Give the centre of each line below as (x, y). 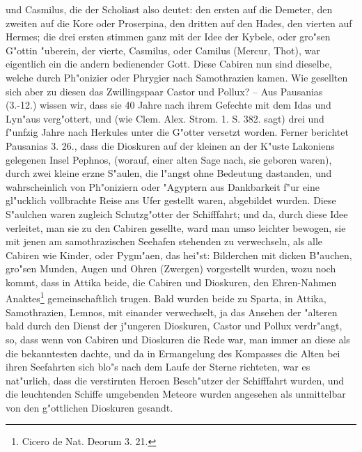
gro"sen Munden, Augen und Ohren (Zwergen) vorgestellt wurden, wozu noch (171, 268)
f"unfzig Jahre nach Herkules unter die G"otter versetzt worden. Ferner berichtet (177, 132)
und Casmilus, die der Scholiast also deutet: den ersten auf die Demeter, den (169, 9)
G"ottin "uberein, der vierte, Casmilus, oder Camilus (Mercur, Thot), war (163, 50)
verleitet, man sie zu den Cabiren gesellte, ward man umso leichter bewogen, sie (176, 227)
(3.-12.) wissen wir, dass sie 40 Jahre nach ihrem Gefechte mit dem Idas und (168, 105)
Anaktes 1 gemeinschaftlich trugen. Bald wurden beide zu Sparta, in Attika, (166, 297)
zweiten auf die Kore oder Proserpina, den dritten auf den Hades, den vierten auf (179, 23)
